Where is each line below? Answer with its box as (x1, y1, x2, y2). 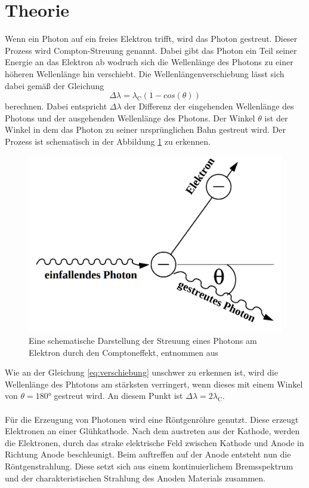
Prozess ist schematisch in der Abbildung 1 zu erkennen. (5, 135, 211, 147)
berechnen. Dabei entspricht (5, 100, 107, 112)
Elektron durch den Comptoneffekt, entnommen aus (29, 346, 219, 358)
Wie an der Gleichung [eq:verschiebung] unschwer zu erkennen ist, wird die (5, 366, 278, 379)
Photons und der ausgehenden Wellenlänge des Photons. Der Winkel (5, 111, 255, 124)
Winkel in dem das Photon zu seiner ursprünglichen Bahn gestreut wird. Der (5, 123, 286, 136)
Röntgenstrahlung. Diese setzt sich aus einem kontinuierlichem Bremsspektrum (5, 460, 293, 472)
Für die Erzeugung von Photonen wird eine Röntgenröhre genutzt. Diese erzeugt (5, 413, 299, 425)
